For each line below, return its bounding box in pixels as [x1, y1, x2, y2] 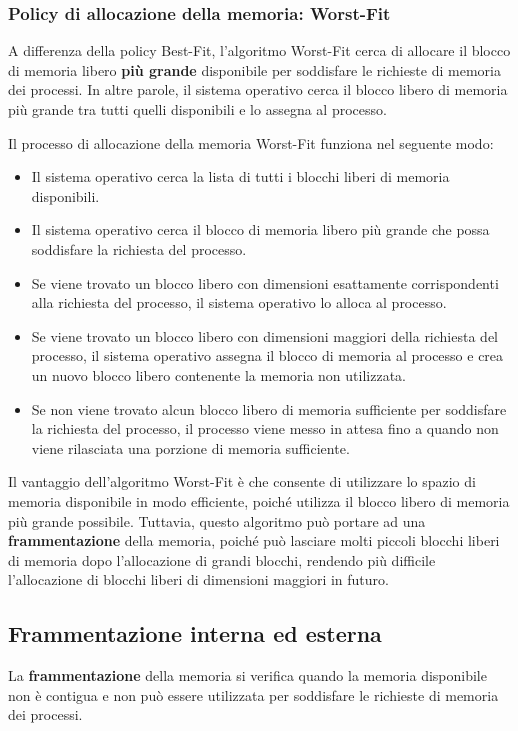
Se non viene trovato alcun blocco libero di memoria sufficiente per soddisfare [31, 398, 507, 419]
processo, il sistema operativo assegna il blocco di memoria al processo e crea [31, 345, 504, 366]
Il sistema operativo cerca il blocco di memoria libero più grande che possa [31, 219, 490, 240]
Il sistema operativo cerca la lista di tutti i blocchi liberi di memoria [31, 166, 450, 187]
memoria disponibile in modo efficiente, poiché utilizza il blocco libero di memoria [8, 490, 510, 511]
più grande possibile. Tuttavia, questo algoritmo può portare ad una [8, 510, 426, 531]
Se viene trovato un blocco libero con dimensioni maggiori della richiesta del [31, 325, 498, 346]
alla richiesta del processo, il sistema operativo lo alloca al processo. [31, 292, 447, 313]
